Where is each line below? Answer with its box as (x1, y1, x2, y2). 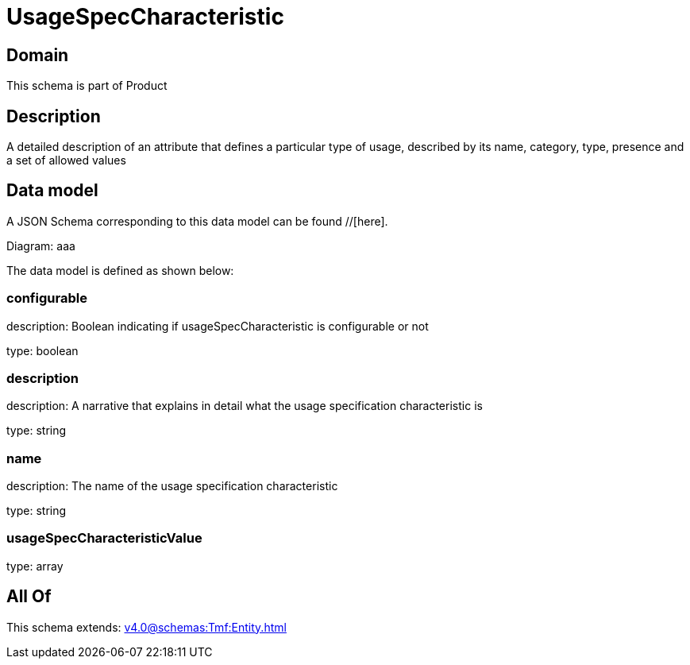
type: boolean (6, 343, 79, 358)
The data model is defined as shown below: (6, 263, 234, 277)
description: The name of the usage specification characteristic (6, 479, 338, 493)
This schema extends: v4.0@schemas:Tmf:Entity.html (6, 620, 287, 634)
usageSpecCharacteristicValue (6, 530, 202, 547)
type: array (6, 559, 64, 573)
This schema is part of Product (6, 79, 168, 93)
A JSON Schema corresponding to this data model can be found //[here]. (6, 214, 388, 228)
